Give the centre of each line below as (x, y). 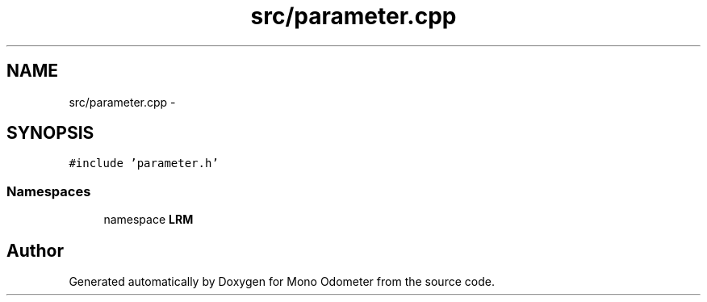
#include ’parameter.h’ (144, 164)
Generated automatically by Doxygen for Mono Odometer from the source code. (282, 282)
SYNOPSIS (50, 133)
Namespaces (49, 191)
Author (35, 250)
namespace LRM (149, 220)
